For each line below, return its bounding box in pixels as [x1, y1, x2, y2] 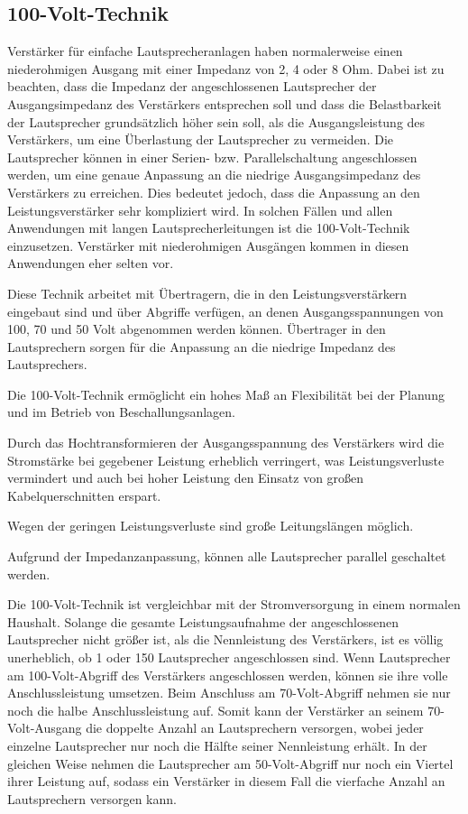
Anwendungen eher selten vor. [7, 254, 174, 273]
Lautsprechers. [7, 355, 87, 374]
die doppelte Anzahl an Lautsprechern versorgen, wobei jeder [86, 718, 424, 737]
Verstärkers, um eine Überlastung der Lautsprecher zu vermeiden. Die [7, 130, 393, 149]
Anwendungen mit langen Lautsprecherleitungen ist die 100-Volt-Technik [7, 218, 410, 237]
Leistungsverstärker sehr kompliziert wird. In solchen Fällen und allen [7, 200, 393, 219]
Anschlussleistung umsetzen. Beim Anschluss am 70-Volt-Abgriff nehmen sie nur [7, 683, 451, 702]
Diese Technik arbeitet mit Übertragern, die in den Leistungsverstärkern [7, 283, 408, 302]
